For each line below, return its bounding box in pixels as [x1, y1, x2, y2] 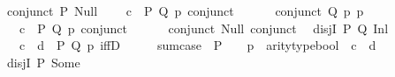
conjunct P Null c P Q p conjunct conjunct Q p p [6, 2, 364, 19]
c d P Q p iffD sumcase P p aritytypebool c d [19, 36, 376, 54]
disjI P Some [6, 52, 80, 71]
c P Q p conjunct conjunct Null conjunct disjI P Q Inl [19, 18, 389, 37]
